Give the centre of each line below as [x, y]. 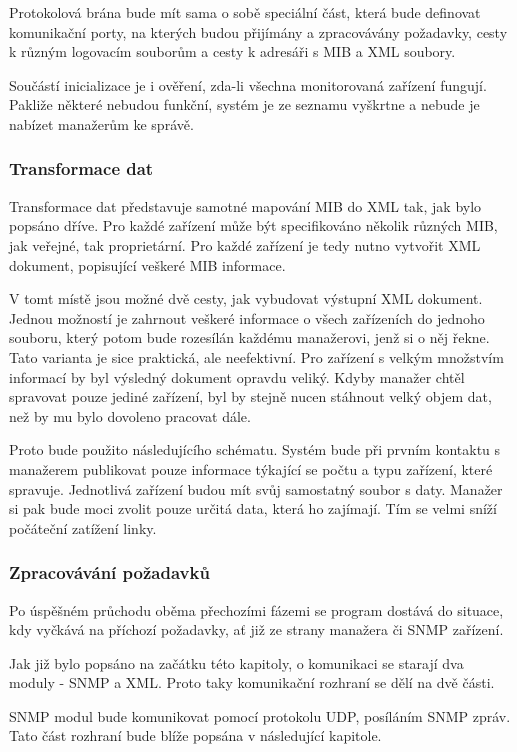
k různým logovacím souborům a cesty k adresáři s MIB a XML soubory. [232, 51]
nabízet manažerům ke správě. [101, 123]
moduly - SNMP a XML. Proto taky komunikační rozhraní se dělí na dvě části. [252, 682]
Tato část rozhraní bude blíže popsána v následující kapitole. [195, 735]
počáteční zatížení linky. [83, 527]
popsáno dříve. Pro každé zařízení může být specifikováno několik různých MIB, [253, 225]
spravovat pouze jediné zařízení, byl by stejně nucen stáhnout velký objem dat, [250, 396]
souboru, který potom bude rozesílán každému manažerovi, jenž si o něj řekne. [249, 337]
